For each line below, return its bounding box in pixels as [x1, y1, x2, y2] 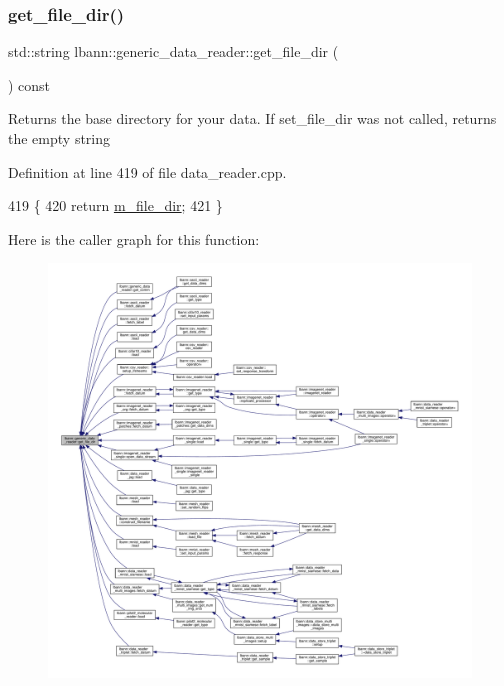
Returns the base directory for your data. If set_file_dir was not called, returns [8, 108, 497, 129]
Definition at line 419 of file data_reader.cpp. [8, 161, 287, 182]
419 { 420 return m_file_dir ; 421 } [8, 195, 223, 216]
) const [8, 74, 51, 95]
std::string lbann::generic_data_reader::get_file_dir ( [8, 41, 339, 62]
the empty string [8, 128, 111, 148]
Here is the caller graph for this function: [8, 228, 260, 249]
